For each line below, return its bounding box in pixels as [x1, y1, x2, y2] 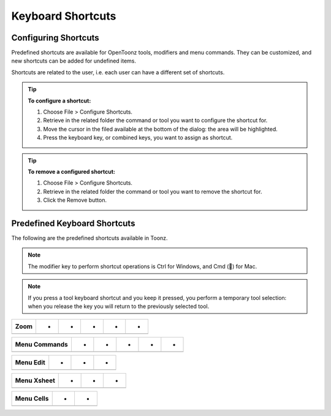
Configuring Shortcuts [11, 33, 99, 43]
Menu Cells [15, 395, 49, 403]
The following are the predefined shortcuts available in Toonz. [11, 234, 168, 242]
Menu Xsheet [15, 376, 55, 385]
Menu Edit [15, 358, 45, 367]
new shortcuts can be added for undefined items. [11, 57, 137, 64]
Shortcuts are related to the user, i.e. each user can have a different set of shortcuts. [11, 68, 225, 76]
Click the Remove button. [43, 196, 107, 204]
